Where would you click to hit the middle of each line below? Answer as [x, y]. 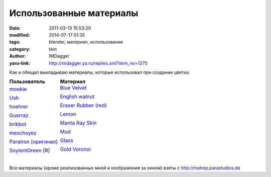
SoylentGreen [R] [30, 150]
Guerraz [19, 115]
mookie [18, 89]
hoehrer [19, 107]
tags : [15, 42]
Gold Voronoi [76, 149]
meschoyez [23, 133]
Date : [15, 28]
